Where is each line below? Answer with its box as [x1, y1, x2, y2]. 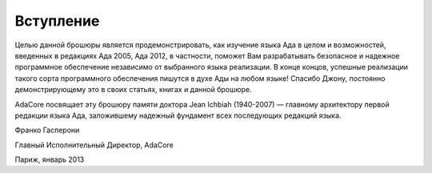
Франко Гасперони [14, 125, 80, 135]
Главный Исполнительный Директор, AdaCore [14, 140, 174, 150]
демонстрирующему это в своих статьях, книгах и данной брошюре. [14, 85, 252, 95]
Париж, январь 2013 [14, 155, 85, 164]
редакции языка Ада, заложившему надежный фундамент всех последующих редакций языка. [14, 111, 342, 120]
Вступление [14, 12, 100, 30]
